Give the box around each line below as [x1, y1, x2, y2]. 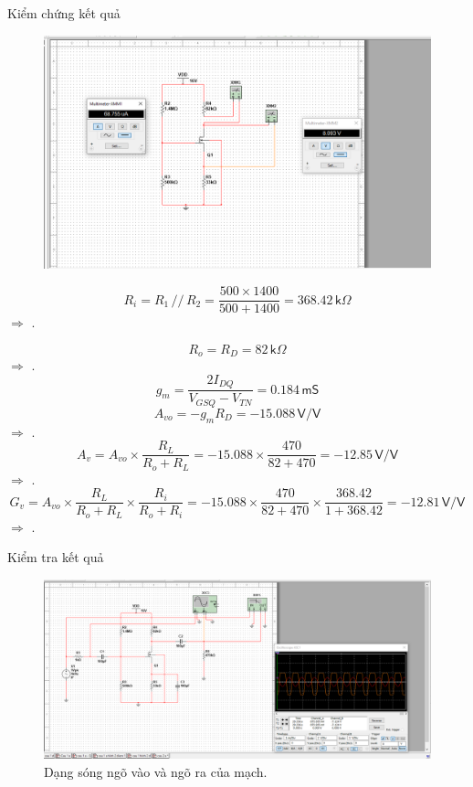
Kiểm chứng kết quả [7, 4, 121, 22]
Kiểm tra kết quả [7, 548, 104, 567]
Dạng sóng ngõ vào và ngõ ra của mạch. [44, 761, 268, 781]
